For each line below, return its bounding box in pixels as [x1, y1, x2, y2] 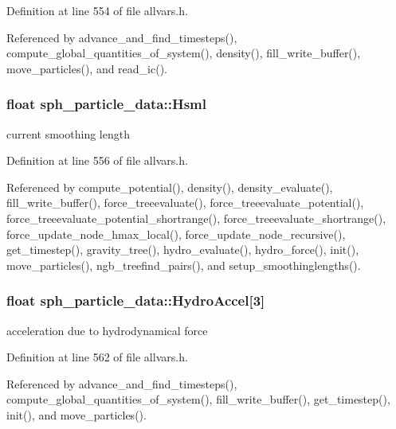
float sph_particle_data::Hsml [6, 94, 206, 114]
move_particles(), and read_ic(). [6, 60, 167, 76]
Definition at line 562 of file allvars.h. [6, 349, 188, 365]
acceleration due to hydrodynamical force [6, 322, 208, 338]
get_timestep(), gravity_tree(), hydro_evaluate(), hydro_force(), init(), [6, 241, 359, 258]
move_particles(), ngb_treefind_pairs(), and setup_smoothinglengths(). [6, 256, 361, 273]
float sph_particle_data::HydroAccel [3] [6, 291, 265, 310]
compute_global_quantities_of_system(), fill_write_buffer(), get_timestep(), [6, 391, 390, 408]
